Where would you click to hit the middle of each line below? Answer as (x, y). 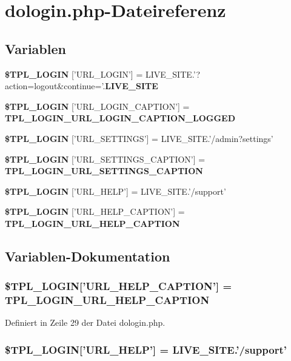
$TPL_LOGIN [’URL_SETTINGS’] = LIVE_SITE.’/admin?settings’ (139, 138)
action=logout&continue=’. (55, 86)
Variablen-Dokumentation (88, 256)
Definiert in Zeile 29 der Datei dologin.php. (85, 322)
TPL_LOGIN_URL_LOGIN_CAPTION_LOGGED (120, 118)
